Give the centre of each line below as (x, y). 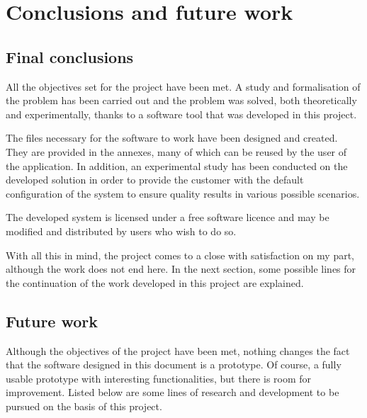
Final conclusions (70, 56)
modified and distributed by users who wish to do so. (121, 231)
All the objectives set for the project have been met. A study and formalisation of (183, 86)
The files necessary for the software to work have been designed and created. (172, 138)
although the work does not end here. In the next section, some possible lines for (181, 269)
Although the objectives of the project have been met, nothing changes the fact (178, 350)
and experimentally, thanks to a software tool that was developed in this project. (181, 114)
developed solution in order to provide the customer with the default (155, 180)
